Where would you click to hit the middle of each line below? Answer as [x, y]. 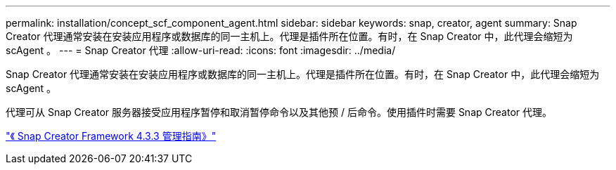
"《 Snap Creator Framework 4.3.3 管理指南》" [111, 136]
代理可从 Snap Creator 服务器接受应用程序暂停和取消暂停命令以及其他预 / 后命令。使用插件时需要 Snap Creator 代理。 [279, 112]
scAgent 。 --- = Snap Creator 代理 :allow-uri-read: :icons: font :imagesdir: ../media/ [201, 50]
